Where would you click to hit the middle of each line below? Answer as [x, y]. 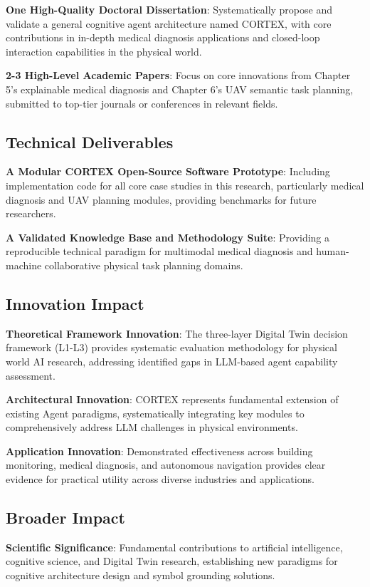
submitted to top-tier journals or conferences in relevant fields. [142, 103]
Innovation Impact [75, 303]
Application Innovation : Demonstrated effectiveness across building [159, 451]
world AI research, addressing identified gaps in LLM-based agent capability [172, 361]
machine [24, 265]
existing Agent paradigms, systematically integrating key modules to [155, 413]
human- [333, 251]
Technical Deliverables [90, 141]
